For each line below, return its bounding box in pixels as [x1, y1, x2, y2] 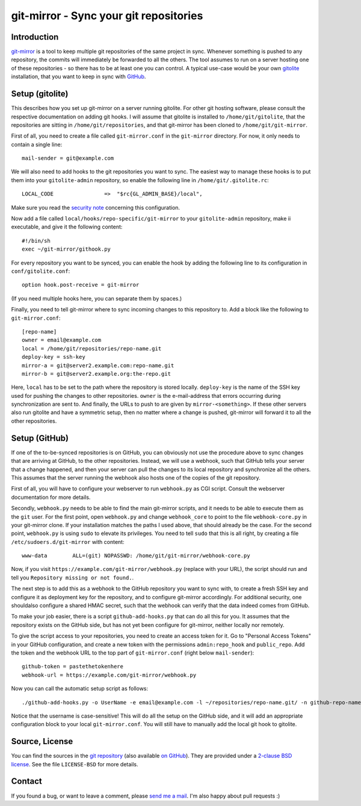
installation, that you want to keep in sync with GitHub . [11, 73, 146, 81]
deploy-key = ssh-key [22, 353, 85, 361]
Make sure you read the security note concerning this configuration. [11, 204, 180, 211]
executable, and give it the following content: [11, 223, 123, 231]
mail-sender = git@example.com [22, 155, 114, 162]
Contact [11, 776, 42, 787]
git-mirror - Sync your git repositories [11, 9, 203, 22]
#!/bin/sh [22, 237, 51, 244]
